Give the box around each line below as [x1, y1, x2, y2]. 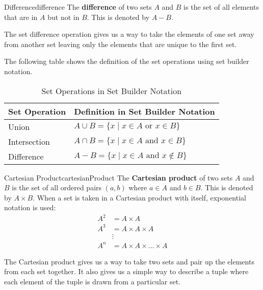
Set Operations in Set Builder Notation [41, 84, 182, 97]
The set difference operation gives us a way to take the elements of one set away [4, 29, 254, 39]
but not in [47, 11, 80, 22]
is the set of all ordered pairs [12, 182, 102, 193]
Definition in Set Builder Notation [74, 105, 215, 117]
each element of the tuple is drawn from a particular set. [4, 276, 181, 286]
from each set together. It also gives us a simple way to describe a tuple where [4, 266, 249, 277]
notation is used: [4, 202, 56, 213]
